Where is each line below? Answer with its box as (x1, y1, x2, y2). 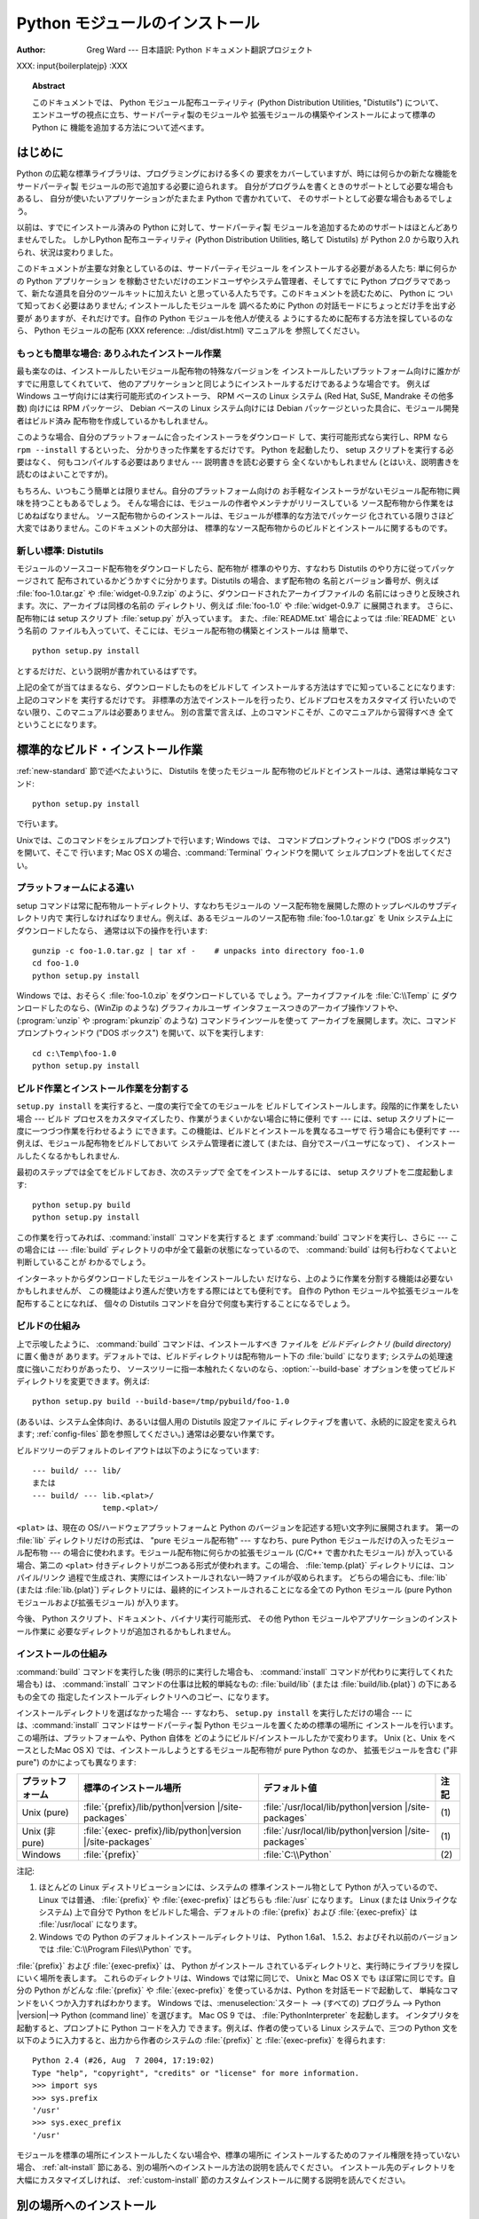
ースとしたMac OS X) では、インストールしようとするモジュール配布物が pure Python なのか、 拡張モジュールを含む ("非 (16, 1745, 458, 1756)
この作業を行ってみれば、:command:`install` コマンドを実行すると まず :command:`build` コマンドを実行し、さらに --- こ (16, 1232, 459, 1243)
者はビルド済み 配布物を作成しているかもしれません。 (16, 415, 213, 426)
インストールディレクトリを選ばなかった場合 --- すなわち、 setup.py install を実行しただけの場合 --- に (16, 1707, 412, 1718)
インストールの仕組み (16, 1647, 108, 1660)
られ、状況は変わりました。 (16, 247, 119, 257)
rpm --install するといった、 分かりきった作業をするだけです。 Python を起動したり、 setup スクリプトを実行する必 (16, 444, 454, 454)
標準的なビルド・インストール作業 (16, 742, 203, 758)
